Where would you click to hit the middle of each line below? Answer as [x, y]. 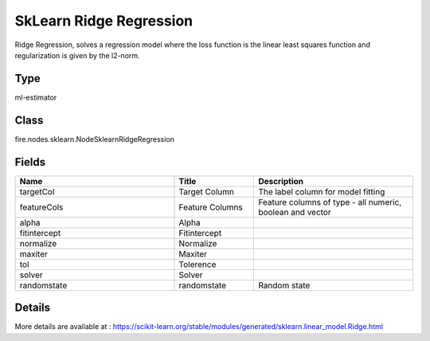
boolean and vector [295, 212]
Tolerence [197, 265]
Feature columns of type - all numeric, [330, 202]
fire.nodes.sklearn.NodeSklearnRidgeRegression [95, 139]
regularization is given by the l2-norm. [77, 55]
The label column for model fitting [322, 191]
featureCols [41, 207]
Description [281, 181]
